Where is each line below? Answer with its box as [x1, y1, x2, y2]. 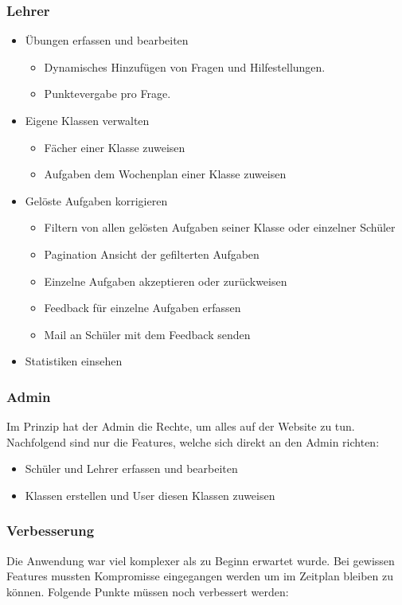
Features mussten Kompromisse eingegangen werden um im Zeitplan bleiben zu [6, 568, 393, 584]
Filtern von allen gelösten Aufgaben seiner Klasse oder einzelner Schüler [44, 219, 396, 236]
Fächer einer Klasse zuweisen [44, 139, 185, 155]
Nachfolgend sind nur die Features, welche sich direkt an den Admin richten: [6, 433, 380, 450]
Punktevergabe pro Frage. [44, 85, 171, 102]
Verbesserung [6, 521, 95, 541]
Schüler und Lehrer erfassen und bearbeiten [25, 460, 238, 477]
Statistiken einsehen [25, 353, 123, 369]
